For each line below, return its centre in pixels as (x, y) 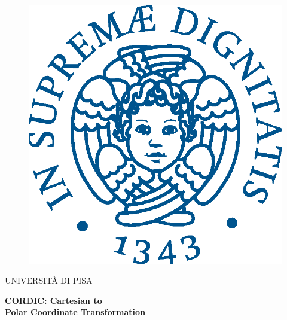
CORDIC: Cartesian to (54, 300)
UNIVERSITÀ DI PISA (49, 280)
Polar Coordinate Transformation (75, 312)
